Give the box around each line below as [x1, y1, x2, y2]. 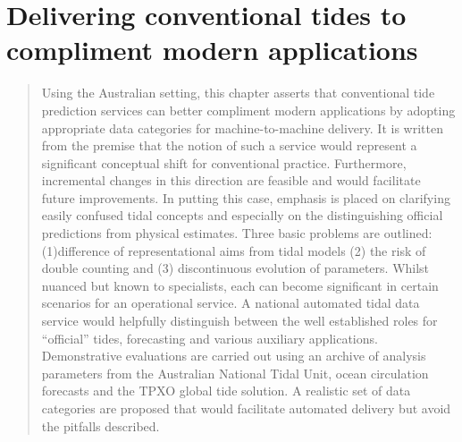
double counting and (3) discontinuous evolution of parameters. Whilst [41, 259, 430, 277]
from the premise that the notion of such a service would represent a [41, 136, 417, 155]
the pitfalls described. [41, 416, 160, 435]
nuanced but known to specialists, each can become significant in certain [41, 276, 439, 294]
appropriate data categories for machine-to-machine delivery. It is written [41, 118, 443, 137]
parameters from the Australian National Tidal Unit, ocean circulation [41, 363, 429, 382]
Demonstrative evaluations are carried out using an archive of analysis [41, 346, 426, 365]
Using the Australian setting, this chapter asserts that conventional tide [41, 83, 435, 102]
